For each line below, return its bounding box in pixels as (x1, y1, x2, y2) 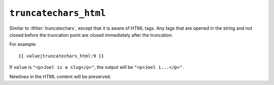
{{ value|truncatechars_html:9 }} (18, 53, 104, 59)
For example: (9, 41, 37, 47)
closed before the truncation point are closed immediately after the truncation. (9, 32, 173, 38)
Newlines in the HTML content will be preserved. (9, 73, 112, 79)
